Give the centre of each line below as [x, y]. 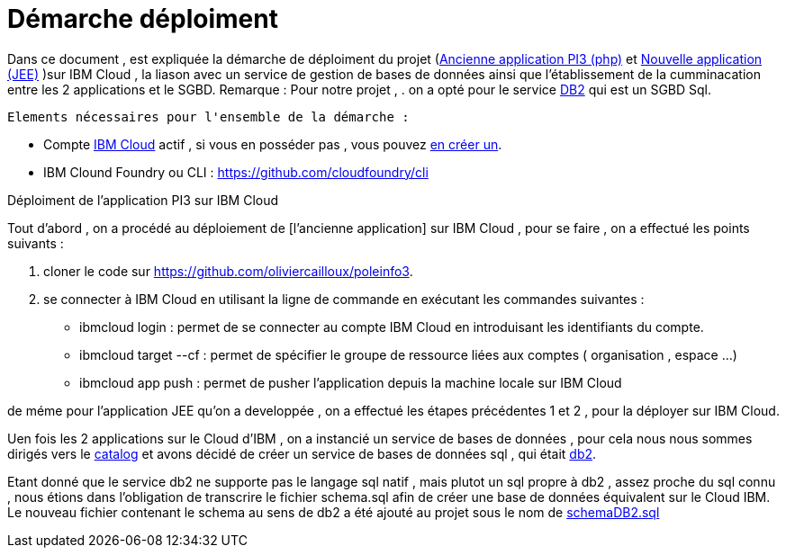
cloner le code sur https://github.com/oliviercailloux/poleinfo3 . [228, 271]
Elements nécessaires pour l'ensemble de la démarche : [208, 116]
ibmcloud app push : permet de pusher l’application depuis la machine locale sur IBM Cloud [351, 382]
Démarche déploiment [143, 19]
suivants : [36, 243]
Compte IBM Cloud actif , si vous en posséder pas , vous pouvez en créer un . [273, 144]
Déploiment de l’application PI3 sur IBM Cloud [143, 200]
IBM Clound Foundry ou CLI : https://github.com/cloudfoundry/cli [236, 172]
